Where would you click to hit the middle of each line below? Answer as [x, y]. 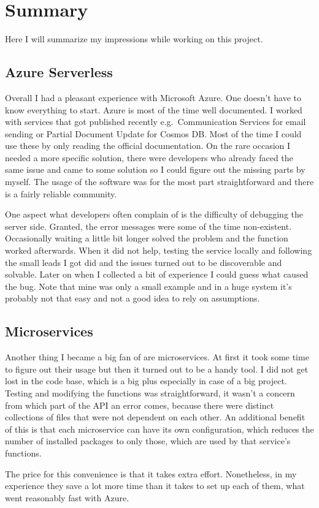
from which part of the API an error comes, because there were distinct [140, 405]
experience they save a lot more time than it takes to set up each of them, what [155, 486]
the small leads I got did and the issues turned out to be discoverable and [144, 262]
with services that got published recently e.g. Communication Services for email [156, 122]
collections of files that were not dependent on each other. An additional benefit [155, 417]
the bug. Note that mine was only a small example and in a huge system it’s [148, 286]
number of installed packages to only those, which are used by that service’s [148, 441]
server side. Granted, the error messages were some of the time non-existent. [148, 226]
